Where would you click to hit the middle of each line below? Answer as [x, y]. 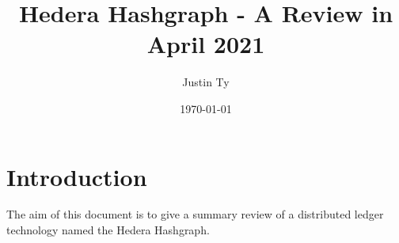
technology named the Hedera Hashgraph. [108, 230]
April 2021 [206, 44]
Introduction [77, 176]
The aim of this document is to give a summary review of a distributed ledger [195, 214]
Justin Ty [206, 82]
